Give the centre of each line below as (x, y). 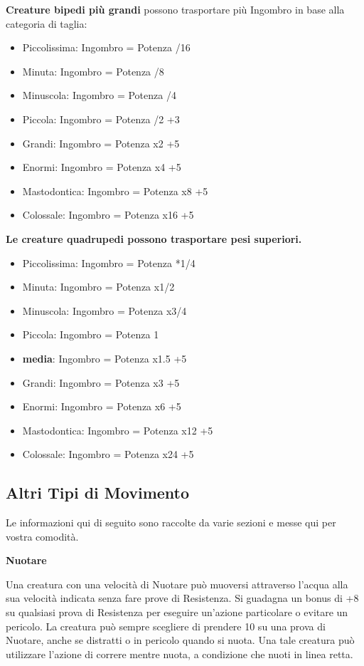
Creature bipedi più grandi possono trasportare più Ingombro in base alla (175, 9)
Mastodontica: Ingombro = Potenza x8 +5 (115, 191)
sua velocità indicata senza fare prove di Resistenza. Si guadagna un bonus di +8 (182, 598)
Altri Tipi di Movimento (98, 493)
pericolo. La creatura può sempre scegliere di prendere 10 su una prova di (166, 626)
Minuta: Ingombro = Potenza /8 (93, 71)
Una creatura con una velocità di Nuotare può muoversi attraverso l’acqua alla (177, 584)
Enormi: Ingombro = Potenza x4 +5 (102, 167)
